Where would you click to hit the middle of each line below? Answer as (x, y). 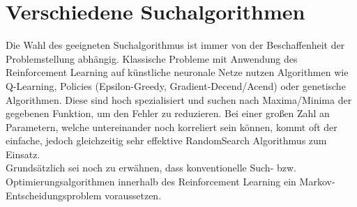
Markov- (317, 182)
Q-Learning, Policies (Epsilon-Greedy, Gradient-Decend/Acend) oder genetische (176, 85)
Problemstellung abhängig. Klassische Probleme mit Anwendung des (152, 58)
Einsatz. (23, 154)
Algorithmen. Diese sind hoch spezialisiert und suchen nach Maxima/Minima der (179, 99)
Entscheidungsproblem (54, 195)
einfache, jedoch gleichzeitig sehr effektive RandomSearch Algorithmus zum (166, 140)
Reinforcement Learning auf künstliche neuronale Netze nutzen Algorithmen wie (177, 72)
